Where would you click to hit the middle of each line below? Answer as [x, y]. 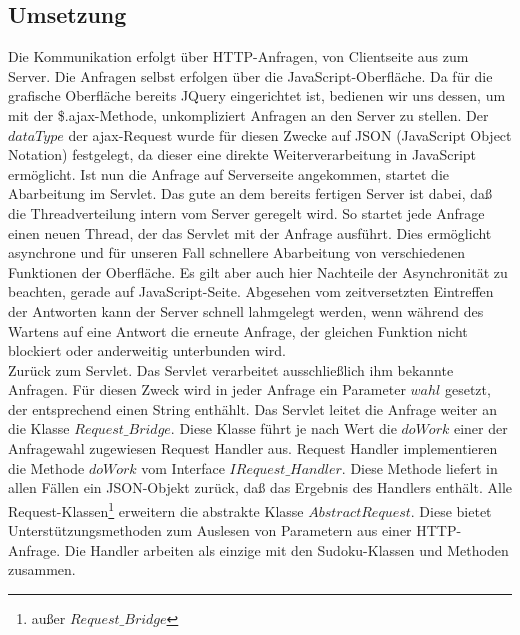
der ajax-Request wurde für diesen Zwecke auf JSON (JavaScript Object [290, 134]
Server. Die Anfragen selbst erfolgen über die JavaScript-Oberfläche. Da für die [250, 75]
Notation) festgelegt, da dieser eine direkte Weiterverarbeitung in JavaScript [242, 154]
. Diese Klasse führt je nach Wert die [283, 428]
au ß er [48, 617]
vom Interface [183, 467]
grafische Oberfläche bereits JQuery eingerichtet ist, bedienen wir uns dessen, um [257, 95]
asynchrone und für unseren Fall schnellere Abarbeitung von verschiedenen [236, 252]
